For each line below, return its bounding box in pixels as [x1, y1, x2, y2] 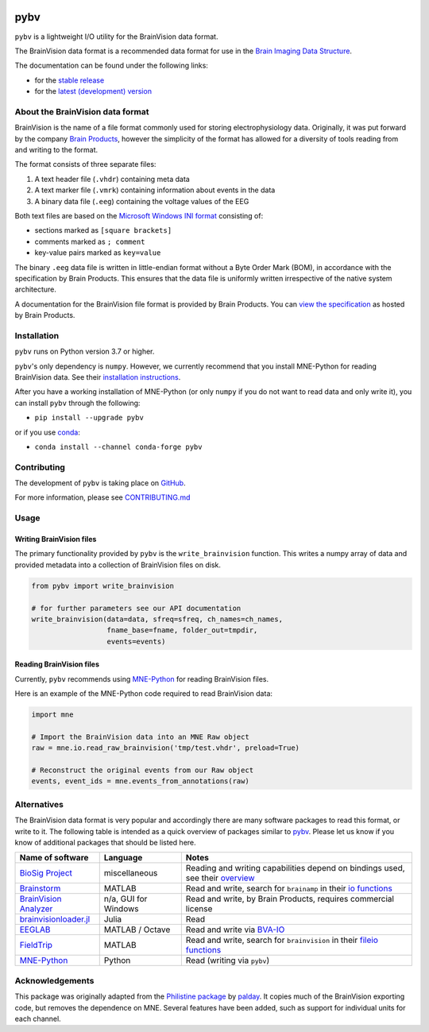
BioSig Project [19, 868, 73, 879]
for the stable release [34, 75, 105, 85]
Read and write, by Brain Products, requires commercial [185, 894, 395, 905]
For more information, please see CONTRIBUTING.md [14, 493, 191, 502]
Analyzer [19, 903, 53, 914]
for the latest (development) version [34, 87, 153, 96]
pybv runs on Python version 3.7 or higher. [14, 346, 155, 357]
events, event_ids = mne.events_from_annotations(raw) [31, 777, 249, 786]
